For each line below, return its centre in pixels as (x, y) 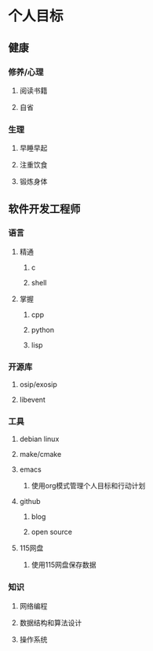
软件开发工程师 (44, 209)
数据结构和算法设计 (51, 623)
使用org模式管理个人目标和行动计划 (88, 486)
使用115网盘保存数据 (64, 565)
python (43, 329)
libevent (32, 400)
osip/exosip (38, 384)
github (30, 502)
